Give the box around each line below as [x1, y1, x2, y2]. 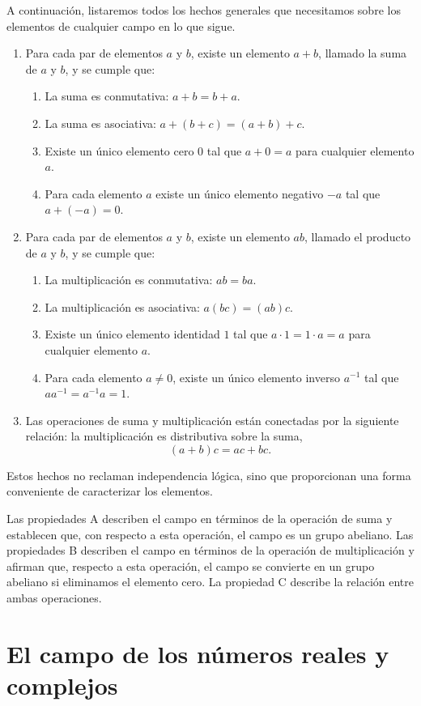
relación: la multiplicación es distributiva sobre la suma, [25, 427, 303, 444]
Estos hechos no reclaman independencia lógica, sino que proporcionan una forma [6, 466, 411, 483]
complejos [6, 669, 118, 701]
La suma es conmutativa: [45, 87, 169, 104]
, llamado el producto [304, 228, 411, 245]
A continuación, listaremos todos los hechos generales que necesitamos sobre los [6, 2, 401, 18]
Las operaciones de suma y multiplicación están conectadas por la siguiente [25, 411, 399, 428]
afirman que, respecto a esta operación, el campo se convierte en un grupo [6, 557, 375, 574]
